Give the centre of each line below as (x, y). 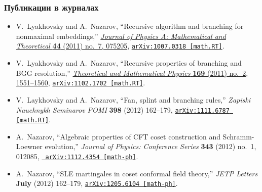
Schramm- (238, 136)
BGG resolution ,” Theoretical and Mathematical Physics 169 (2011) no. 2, (132, 73)
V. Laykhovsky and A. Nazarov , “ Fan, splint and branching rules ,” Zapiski (133, 99)
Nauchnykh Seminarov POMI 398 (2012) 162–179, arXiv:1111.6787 (123, 109)
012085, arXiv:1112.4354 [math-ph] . (77, 156)
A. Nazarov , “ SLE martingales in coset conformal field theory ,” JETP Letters (137, 173)
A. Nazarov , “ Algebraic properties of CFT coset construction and (118, 136)
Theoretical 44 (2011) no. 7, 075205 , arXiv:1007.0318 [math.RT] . (120, 46)
